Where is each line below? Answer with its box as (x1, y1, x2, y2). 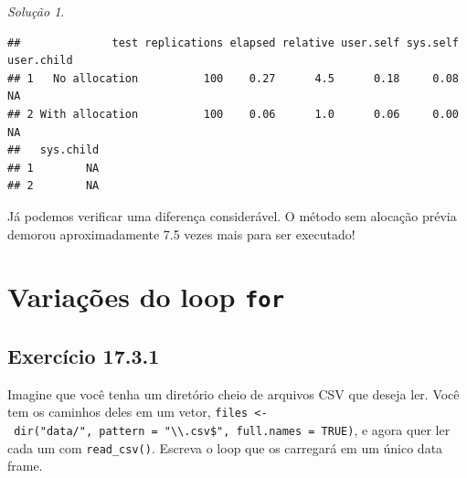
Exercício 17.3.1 (7, 342, 160, 370)
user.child (7, 54, 73, 68)
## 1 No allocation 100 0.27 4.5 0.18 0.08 (7, 71, 459, 85)
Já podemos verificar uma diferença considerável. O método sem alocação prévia (7, 206, 457, 225)
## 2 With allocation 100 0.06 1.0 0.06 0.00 (7, 107, 459, 121)
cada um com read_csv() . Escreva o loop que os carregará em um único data (7, 438, 443, 457)
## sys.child (7, 143, 100, 157)
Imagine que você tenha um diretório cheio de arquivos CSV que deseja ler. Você (7, 384, 460, 403)
